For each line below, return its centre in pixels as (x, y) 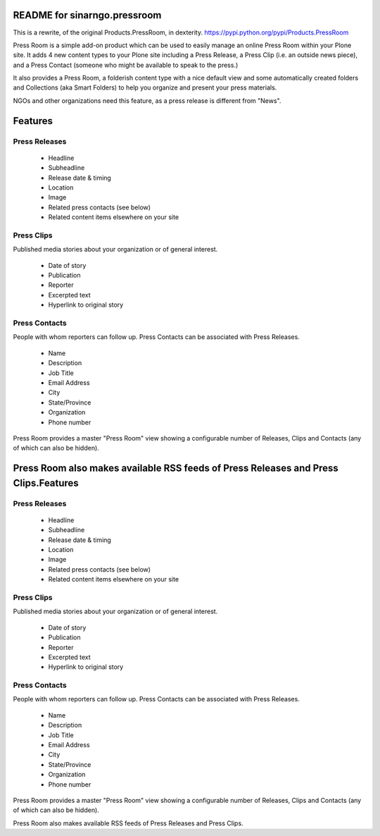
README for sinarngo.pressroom (87, 15)
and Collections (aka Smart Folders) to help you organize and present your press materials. (145, 87)
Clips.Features (46, 483)
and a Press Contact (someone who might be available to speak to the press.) (126, 65)
